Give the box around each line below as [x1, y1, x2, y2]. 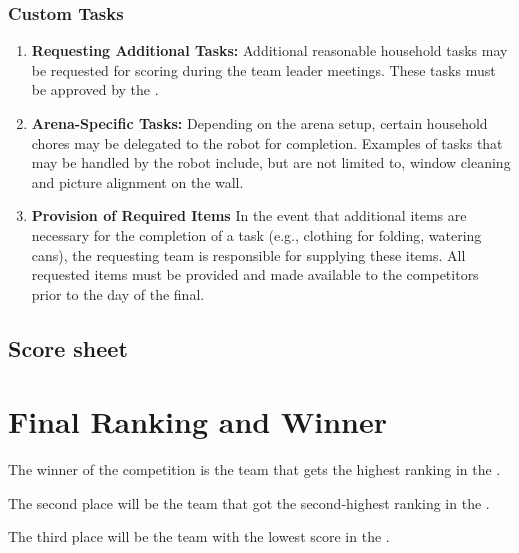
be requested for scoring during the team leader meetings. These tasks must [31, 59, 496, 80]
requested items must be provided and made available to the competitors [31, 264, 479, 285]
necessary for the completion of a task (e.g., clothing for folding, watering [31, 224, 482, 245]
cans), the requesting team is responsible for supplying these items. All [31, 244, 466, 265]
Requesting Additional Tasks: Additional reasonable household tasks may [31, 40, 508, 61]
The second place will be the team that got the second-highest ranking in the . [8, 492, 490, 513]
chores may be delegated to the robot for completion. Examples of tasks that [31, 132, 503, 153]
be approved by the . [31, 79, 159, 100]
